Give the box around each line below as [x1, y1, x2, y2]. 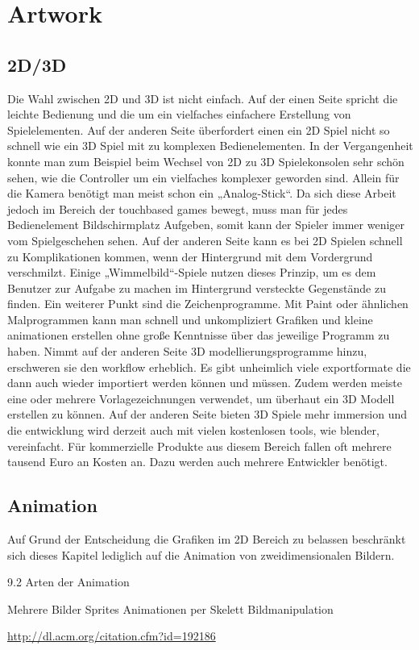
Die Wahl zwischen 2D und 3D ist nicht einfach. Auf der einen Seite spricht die [7, 90, 398, 106]
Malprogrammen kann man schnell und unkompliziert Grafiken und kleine [7, 310, 373, 327]
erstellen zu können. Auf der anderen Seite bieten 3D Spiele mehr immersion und [7, 406, 407, 423]
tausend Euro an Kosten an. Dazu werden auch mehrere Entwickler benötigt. [7, 453, 388, 470]
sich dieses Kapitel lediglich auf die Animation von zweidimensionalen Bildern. [7, 546, 395, 563]
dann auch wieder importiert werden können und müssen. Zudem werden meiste [7, 374, 403, 391]
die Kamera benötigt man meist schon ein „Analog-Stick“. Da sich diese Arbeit [7, 185, 396, 202]
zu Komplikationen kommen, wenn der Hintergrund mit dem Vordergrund [7, 248, 373, 265]
